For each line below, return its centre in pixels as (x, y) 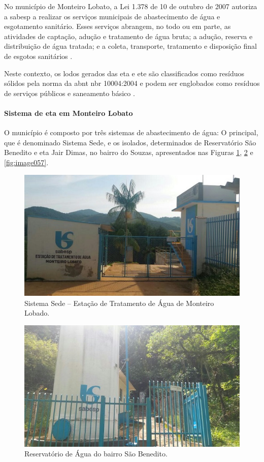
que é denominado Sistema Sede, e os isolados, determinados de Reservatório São (130, 142)
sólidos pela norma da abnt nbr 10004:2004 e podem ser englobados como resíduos (132, 83)
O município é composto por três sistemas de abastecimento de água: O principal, (131, 132)
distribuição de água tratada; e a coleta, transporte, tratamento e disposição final (130, 46)
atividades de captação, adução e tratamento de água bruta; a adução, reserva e (128, 36)
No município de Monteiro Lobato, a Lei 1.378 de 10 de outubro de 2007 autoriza (131, 6)
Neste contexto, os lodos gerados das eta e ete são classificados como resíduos (124, 73)
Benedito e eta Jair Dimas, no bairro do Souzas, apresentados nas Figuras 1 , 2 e (129, 152)
